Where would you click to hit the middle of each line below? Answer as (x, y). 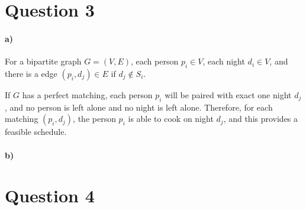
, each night (224, 61)
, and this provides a (261, 119)
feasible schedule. (36, 132)
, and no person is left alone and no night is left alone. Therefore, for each (139, 107)
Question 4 (50, 196)
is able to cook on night (171, 119)
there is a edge (31, 73)
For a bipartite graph (43, 61)
